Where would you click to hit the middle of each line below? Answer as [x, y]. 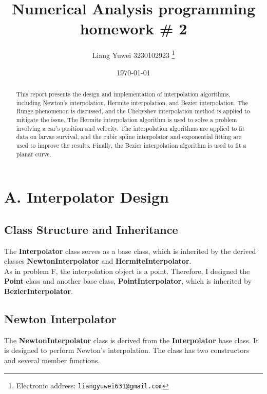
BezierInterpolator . [39, 291]
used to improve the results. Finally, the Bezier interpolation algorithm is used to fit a [131, 145]
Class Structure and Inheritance [91, 229]
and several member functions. [52, 360]
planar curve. [34, 154]
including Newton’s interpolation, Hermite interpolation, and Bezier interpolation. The [132, 102]
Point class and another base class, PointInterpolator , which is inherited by [128, 281]
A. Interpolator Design [87, 197]
